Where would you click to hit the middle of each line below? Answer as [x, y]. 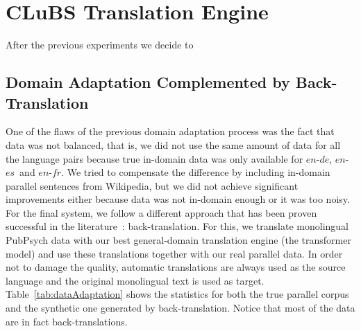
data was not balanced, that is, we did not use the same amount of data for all [173, 144]
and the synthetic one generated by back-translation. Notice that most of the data [180, 308]
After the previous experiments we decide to [100, 45]
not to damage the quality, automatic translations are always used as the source [176, 267]
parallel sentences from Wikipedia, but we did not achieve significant [152, 185]
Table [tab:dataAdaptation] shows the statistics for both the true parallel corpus [177, 294]
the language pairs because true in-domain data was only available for [154, 158]
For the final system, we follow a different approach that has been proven [161, 212]
